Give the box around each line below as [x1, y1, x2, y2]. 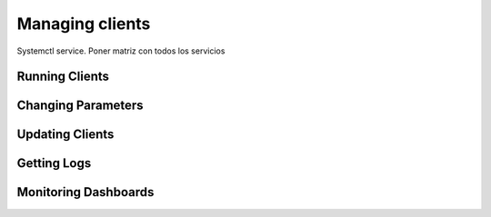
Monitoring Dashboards [16, 184, 155, 200]
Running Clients [16, 69, 109, 84]
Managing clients [16, 14, 151, 34]
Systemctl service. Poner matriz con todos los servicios [16, 45, 225, 56]
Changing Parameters [16, 98, 145, 113]
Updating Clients [16, 127, 115, 143]
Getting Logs [16, 155, 92, 172]
